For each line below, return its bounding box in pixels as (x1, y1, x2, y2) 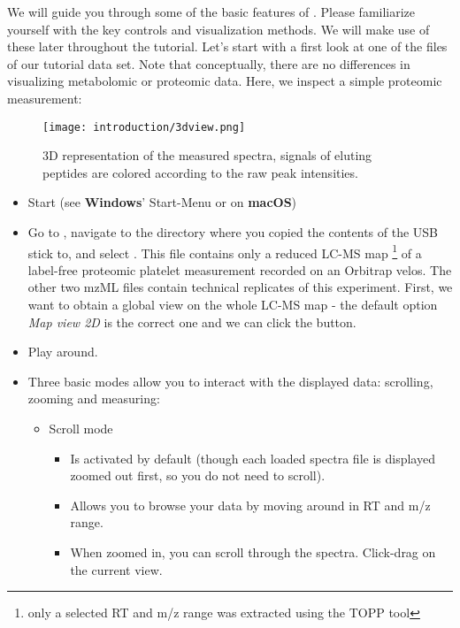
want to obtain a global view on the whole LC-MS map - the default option (27, 295, 438, 314)
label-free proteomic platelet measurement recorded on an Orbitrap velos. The (27, 260, 452, 279)
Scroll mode (49, 419, 113, 437)
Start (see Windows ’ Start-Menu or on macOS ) (27, 193, 297, 211)
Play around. (27, 342, 98, 361)
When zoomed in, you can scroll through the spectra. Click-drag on (70, 542, 436, 561)
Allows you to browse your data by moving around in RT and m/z (70, 495, 431, 514)
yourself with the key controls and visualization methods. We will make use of (7, 19, 430, 38)
